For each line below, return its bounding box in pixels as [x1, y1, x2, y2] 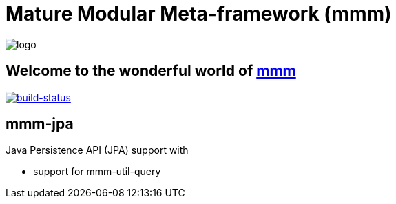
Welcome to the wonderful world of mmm [6, 62, 296, 80]
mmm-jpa [6, 115, 74, 133]
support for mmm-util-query [33, 165, 161, 178]
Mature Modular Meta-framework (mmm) [6, 2, 392, 25]
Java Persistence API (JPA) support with [6, 144, 189, 156]
